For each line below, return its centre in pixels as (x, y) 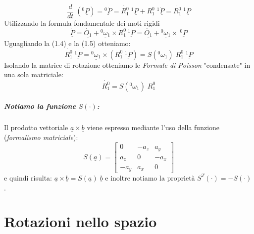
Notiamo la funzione (40, 106)
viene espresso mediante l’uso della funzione (153, 127)
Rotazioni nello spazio (80, 221)
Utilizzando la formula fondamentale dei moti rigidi (82, 23)
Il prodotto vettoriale (36, 127)
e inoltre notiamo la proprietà (150, 177)
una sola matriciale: (34, 74)
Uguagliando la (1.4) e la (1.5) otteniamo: (67, 43)
